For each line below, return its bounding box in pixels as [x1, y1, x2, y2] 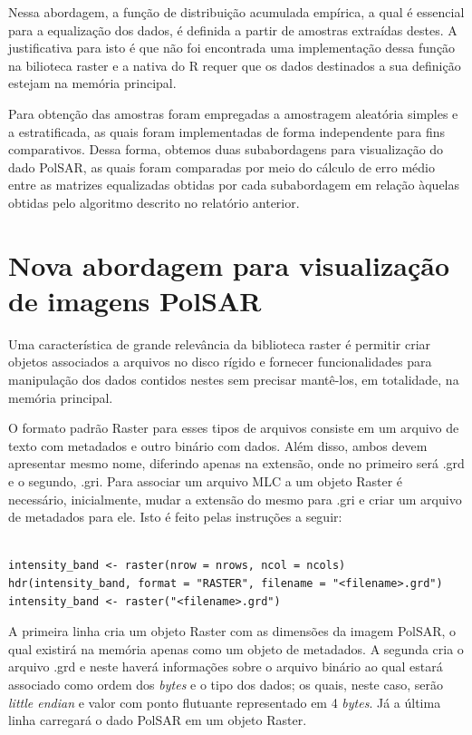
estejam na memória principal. [8, 73, 177, 93]
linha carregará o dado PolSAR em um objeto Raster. [8, 710, 307, 730]
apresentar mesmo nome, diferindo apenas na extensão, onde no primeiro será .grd [8, 454, 465, 473]
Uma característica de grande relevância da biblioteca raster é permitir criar [8, 334, 431, 353]
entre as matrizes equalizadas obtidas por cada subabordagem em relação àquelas [8, 175, 460, 194]
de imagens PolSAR [8, 281, 262, 318]
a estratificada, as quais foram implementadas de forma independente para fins [8, 122, 445, 141]
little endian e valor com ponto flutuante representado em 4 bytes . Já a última [8, 692, 441, 711]
